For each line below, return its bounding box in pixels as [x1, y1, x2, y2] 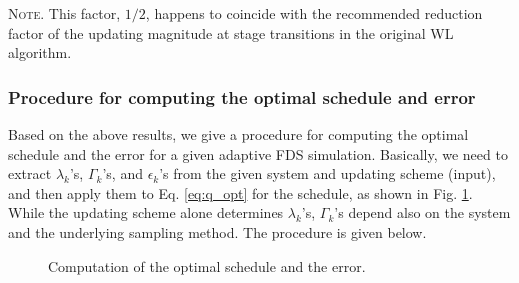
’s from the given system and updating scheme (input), [159, 163, 496, 184]
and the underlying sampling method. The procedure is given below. [8, 221, 427, 242]
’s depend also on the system [334, 202, 511, 223]
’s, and [102, 163, 143, 184]
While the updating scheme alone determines [8, 202, 284, 223]
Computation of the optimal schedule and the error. [48, 255, 366, 276]
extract [8, 163, 52, 184]
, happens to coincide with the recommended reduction [145, 3, 483, 23]
